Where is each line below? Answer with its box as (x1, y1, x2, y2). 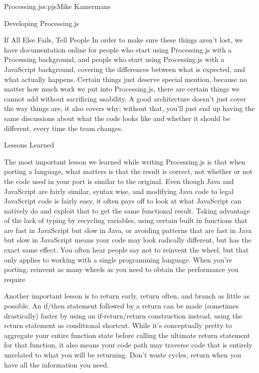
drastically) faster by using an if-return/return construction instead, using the (4, 310, 243, 320)
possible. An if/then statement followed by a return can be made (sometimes (4, 300, 239, 311)
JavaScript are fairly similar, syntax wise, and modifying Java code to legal (4, 185, 234, 196)
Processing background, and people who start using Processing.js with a (4, 54, 225, 64)
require (4, 273, 25, 284)
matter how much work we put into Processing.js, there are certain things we (4, 83, 240, 94)
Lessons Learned (4, 139, 54, 150)
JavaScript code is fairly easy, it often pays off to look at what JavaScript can (4, 195, 242, 206)
